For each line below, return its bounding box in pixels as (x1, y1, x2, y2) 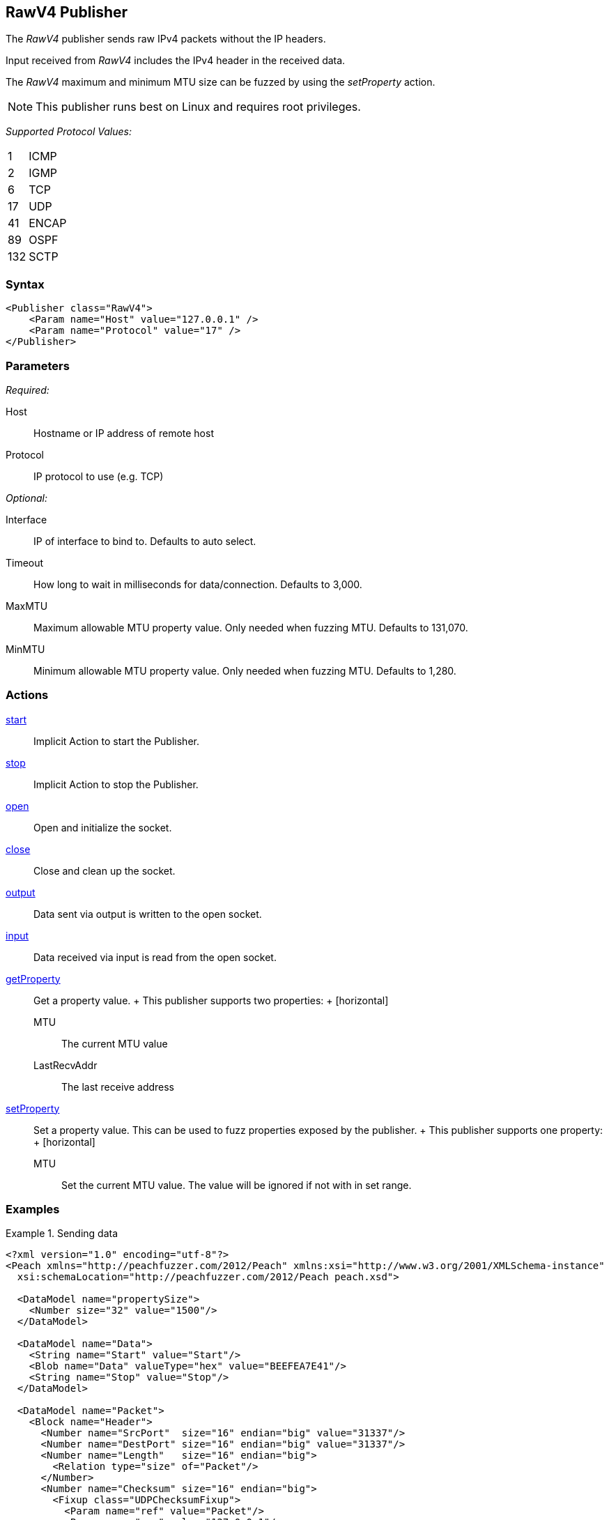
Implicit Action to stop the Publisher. (33, 778, 199, 790)
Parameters (6, 358, 70, 373)
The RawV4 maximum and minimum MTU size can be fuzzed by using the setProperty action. (6, 76, 435, 89)
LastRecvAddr (33, 1059, 98, 1071)
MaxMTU (6, 599, 48, 612)
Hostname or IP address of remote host (33, 427, 214, 439)
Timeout (6, 556, 44, 569)
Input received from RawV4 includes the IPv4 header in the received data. (6, 54, 346, 67)
